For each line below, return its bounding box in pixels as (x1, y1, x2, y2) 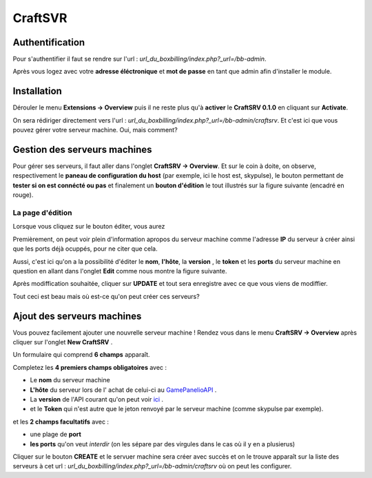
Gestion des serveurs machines (12, 143, 152, 155)
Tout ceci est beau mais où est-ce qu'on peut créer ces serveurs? (12, 292, 200, 300)
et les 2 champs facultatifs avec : (12, 417, 110, 426)
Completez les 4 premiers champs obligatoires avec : (12, 363, 167, 371)
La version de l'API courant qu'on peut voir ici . (30, 395, 164, 403)
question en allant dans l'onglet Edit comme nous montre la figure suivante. (12, 267, 227, 275)
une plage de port (30, 430, 82, 439)
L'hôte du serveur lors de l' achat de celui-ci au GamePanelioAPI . (30, 386, 217, 394)
